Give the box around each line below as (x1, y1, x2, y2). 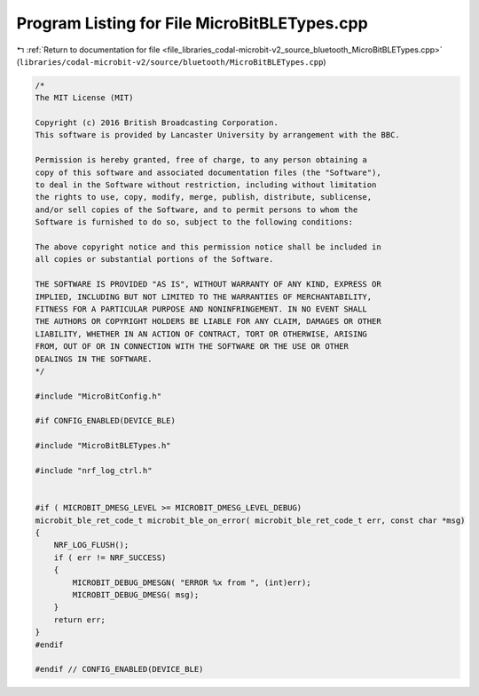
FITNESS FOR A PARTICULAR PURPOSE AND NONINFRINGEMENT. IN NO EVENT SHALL (35, 304, 368, 314)
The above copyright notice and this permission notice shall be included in (35, 242, 381, 252)
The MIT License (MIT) (35, 93, 134, 103)
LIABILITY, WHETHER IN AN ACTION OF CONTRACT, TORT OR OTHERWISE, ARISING (35, 328, 368, 339)
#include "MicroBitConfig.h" (35, 391, 162, 401)
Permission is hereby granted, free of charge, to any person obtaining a (35, 155, 368, 165)
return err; (53, 614, 106, 625)
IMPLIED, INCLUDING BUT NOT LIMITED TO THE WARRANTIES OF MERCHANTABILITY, (35, 291, 373, 302)
